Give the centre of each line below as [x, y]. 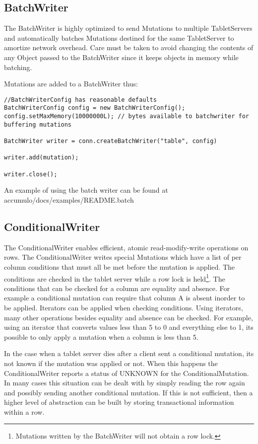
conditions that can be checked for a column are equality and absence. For [117, 288]
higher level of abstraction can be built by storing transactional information [119, 402]
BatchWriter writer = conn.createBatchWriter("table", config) [111, 141]
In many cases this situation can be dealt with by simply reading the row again [125, 383]
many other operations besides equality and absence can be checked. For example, [129, 317]
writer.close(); [31, 174]
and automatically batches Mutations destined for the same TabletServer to [119, 37]
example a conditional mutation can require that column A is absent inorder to [125, 298]
